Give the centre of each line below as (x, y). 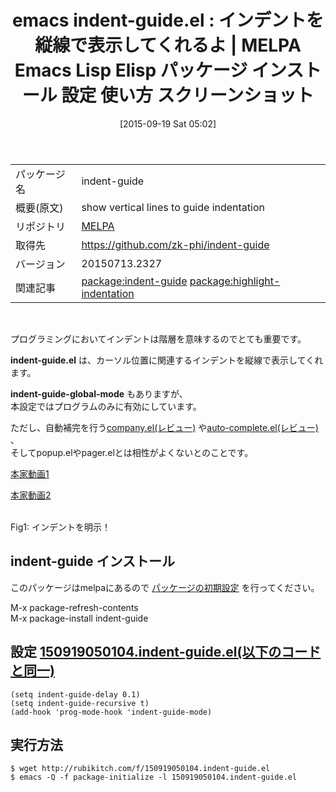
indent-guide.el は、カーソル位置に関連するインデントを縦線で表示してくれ (167, 360)
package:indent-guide (134, 281)
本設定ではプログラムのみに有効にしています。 (106, 406)
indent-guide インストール (93, 561)
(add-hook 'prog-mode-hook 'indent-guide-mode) (111, 712)
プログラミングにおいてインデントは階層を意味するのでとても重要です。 (158, 338)
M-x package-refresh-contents (74, 607)
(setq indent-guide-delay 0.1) (75, 694)
